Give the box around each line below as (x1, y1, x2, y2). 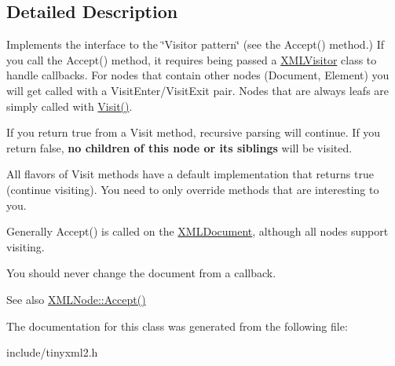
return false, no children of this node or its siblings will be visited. (6, 139, 353, 156)
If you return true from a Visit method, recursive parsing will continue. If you (6, 124, 381, 141)
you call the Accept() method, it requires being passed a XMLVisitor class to (6, 51, 377, 68)
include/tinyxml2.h (6, 344, 98, 361)
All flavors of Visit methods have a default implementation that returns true (6, 166, 374, 182)
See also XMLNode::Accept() (6, 291, 146, 307)
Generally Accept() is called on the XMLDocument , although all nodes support (6, 223, 389, 240)
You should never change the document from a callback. (6, 265, 276, 281)
